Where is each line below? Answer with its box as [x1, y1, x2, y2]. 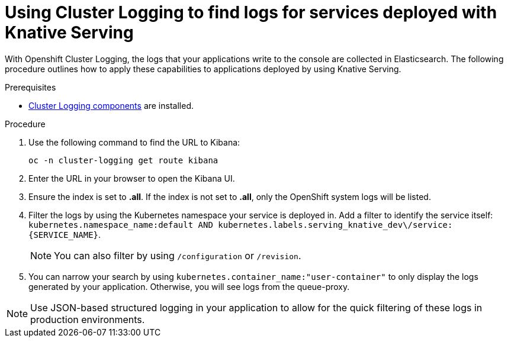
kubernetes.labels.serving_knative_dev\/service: [218, 220, 453, 230]
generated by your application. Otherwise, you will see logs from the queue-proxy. [28, 281, 350, 292]
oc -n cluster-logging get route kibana [28, 155, 218, 165]
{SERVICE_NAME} [28, 230, 99, 240]
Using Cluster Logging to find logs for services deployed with [5, 2, 497, 22]
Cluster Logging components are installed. [28, 100, 194, 111]
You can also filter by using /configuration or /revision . [54, 249, 301, 262]
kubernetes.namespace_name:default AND [28, 220, 213, 230]
